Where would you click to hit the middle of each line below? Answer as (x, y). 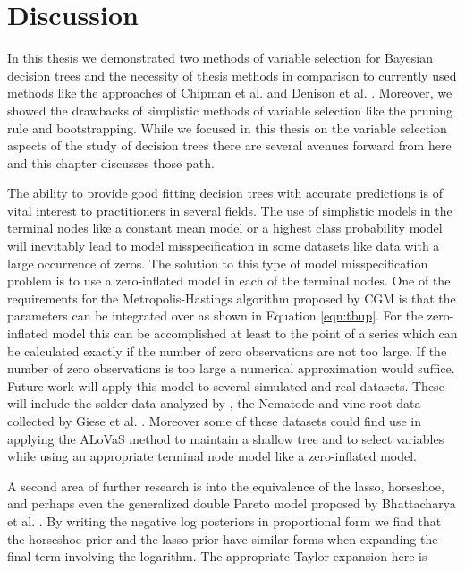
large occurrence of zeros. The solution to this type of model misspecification (218, 263)
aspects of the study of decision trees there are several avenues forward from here (229, 145)
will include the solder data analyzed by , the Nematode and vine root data (214, 403)
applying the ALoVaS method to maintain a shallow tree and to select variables (226, 438)
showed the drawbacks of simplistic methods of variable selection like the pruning (230, 110)
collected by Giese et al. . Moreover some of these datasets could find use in (214, 421)
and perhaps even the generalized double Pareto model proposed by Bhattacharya (232, 503)
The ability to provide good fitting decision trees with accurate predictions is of (225, 193)
